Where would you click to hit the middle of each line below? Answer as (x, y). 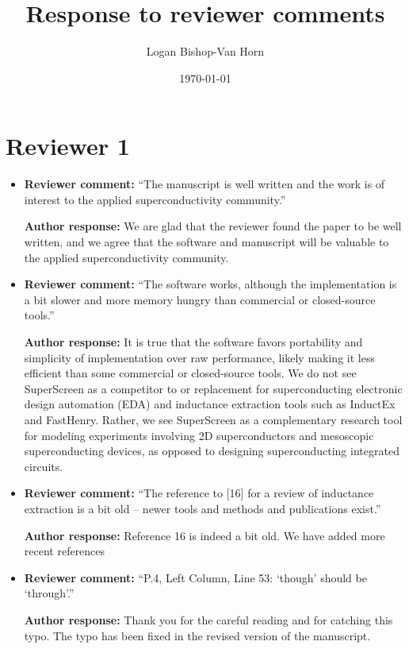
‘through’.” (49, 593)
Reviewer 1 (68, 146)
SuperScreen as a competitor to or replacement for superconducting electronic (213, 388)
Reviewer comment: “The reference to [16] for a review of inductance (199, 493)
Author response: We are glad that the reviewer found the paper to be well (213, 226)
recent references (65, 551)
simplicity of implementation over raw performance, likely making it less (199, 357)
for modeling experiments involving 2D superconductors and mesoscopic (199, 435)
